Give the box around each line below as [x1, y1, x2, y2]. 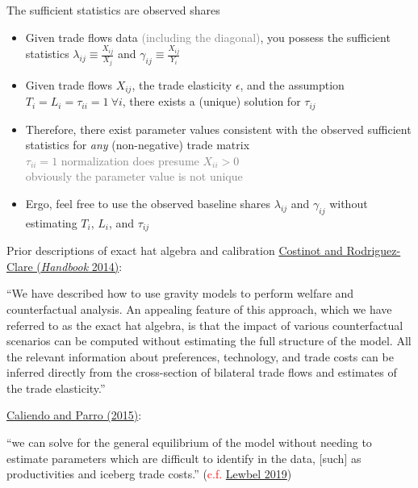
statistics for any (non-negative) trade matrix [25, 136, 250, 153]
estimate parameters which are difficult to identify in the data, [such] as [6, 449, 362, 466]
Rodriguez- [346, 242, 401, 259]
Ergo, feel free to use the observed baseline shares [25, 194, 271, 211]
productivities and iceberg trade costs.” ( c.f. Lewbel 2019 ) [6, 465, 292, 482]
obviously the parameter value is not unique [25, 168, 243, 185]
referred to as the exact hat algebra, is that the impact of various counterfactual [6, 316, 403, 333]
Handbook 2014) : [40, 257, 123, 274]
